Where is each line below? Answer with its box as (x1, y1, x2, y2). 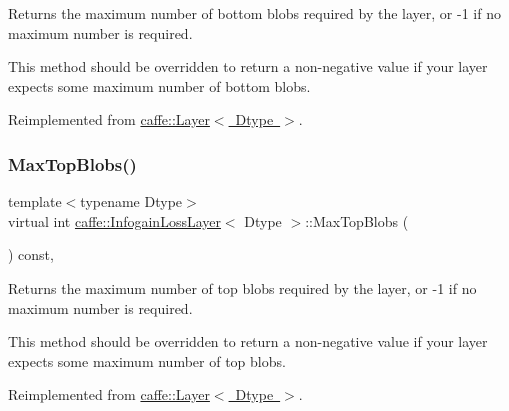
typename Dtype (80, 191, 183, 212)
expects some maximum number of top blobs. (8, 350, 286, 371)
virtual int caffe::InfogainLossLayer (8, 210, 221, 231)
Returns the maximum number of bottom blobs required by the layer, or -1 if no (8, 3, 501, 23)
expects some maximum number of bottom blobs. (8, 75, 311, 96)
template (8, 191, 62, 212)
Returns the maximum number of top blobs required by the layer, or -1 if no (8, 277, 477, 298)
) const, (8, 244, 54, 265)
